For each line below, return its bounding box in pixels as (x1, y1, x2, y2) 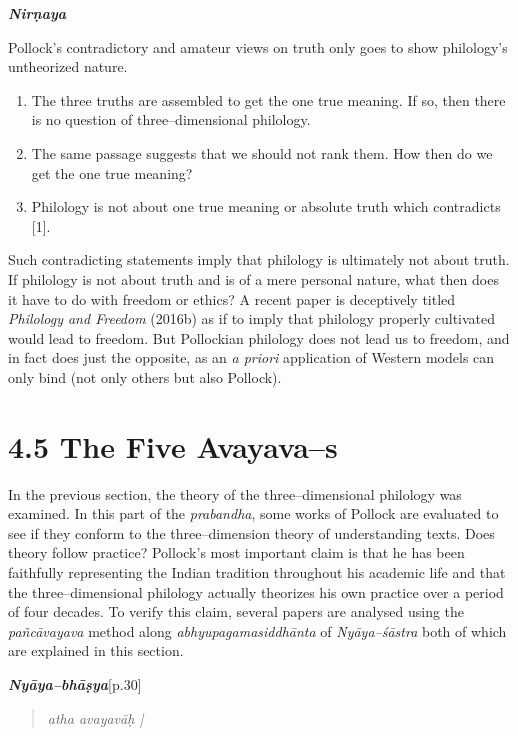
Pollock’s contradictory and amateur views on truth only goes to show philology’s (8, 36, 508, 57)
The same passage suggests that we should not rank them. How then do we (31, 142, 493, 163)
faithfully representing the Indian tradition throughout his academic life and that (8, 562, 506, 582)
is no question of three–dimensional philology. (31, 109, 311, 130)
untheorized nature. (8, 56, 128, 77)
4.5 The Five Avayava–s (8, 425, 338, 466)
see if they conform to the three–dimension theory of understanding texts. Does (8, 522, 495, 543)
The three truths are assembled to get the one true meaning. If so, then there (31, 89, 506, 110)
